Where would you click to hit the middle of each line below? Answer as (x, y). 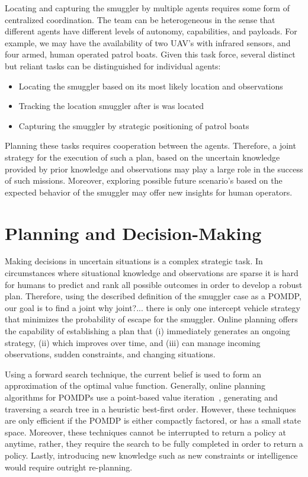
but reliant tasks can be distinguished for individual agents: (113, 65)
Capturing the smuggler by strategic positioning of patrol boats (134, 125)
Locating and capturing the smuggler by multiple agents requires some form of (147, 8)
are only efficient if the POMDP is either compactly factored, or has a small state (153, 420)
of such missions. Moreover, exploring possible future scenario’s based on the (144, 180)
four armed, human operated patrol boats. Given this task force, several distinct (150, 54)
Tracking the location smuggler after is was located (111, 106)
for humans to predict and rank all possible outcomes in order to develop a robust (154, 284)
